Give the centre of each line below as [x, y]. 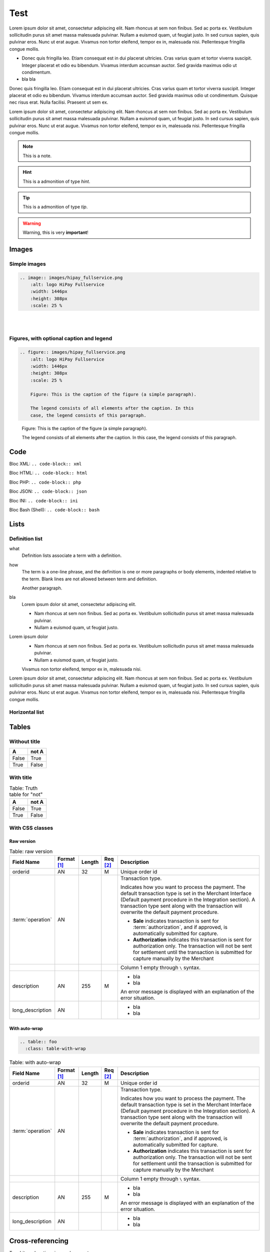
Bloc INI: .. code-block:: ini [44, 500]
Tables [20, 727]
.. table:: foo [38, 1041]
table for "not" [26, 795]
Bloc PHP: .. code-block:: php [45, 482]
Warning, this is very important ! [55, 232]
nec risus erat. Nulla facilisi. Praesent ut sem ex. [59, 102]
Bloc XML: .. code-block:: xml [45, 464]
